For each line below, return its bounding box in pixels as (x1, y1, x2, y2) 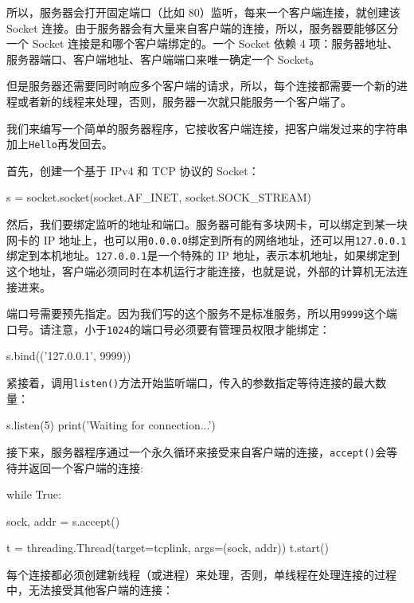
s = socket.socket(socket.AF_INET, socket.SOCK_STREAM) (6, 189, 312, 206)
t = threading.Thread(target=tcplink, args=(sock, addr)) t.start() (6, 539, 329, 556)
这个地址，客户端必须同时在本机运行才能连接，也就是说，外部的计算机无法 (6, 262, 396, 279)
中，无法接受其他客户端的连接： (6, 581, 174, 598)
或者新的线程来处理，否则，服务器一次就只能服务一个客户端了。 (17, 92, 352, 109)
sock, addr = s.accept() (6, 512, 120, 529)
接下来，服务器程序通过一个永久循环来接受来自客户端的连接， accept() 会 (6, 443, 387, 460)
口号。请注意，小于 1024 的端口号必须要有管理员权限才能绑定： (6, 320, 330, 337)
